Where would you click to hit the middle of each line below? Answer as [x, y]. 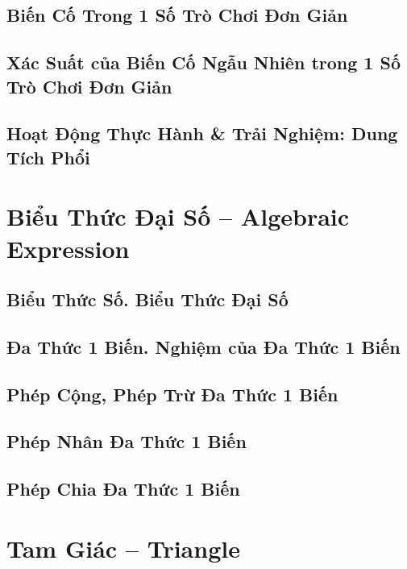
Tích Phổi [48, 157]
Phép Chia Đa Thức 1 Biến [123, 489]
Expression [68, 248]
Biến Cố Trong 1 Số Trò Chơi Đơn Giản [177, 15]
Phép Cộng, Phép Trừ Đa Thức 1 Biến [172, 394]
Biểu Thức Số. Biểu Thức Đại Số [147, 299]
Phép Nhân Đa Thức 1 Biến [127, 441]
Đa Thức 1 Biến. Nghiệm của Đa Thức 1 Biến [203, 346]
